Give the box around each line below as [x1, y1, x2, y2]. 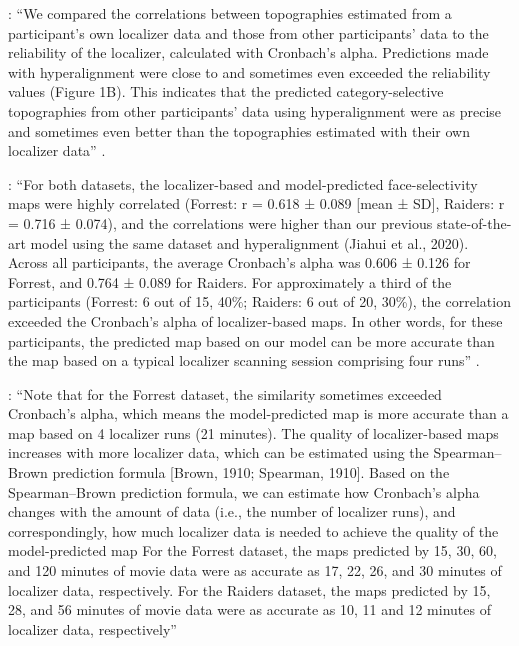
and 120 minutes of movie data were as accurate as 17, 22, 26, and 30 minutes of [8, 560, 502, 581]
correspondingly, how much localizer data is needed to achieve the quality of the [8, 520, 499, 541]
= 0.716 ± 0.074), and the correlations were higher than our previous [8, 212, 433, 233]
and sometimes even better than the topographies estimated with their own [8, 120, 471, 141]
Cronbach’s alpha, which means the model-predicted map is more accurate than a [8, 403, 509, 424]
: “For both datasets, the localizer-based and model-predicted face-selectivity [8, 173, 478, 194]
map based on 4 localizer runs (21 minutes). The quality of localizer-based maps [8, 422, 499, 443]
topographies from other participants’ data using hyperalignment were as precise [8, 100, 502, 121]
